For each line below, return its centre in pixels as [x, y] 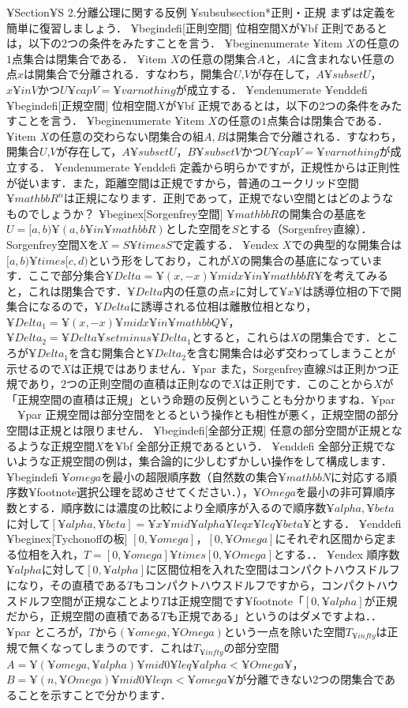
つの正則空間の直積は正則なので [149, 384]
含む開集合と [112, 353]
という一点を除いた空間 [284, 631]
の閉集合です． [338, 337]
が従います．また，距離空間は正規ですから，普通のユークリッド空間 [183, 182]
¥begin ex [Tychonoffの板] [67, 539]
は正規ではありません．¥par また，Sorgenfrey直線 [198, 368]
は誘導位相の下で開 [352, 290]
